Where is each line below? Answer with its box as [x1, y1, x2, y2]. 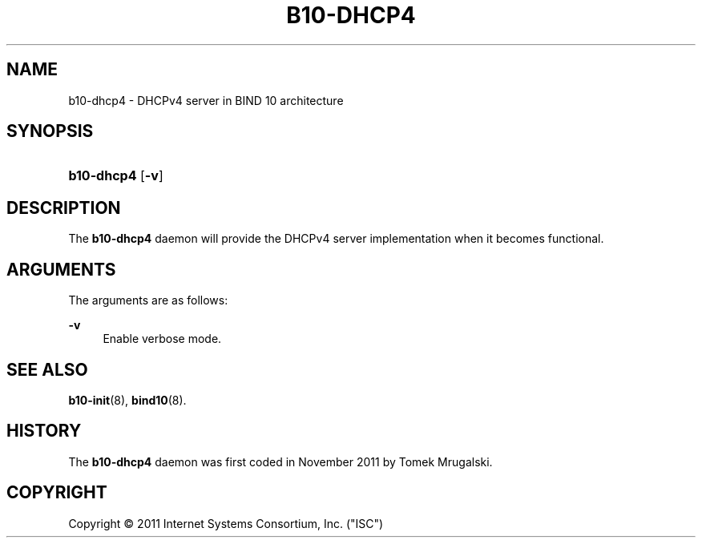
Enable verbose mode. [103, 332, 222, 346]
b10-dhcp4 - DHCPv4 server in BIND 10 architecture [68, 93, 344, 107]
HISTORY [6, 421, 82, 441]
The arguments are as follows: [68, 293, 228, 308]
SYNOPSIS [6, 121, 94, 142]
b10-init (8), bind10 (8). [68, 393, 187, 407]
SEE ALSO [6, 359, 88, 380]
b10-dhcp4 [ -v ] [68, 167, 163, 184]
